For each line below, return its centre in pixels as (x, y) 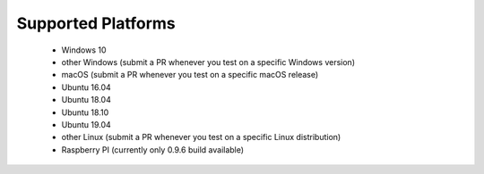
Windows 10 (84, 50)
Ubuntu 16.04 (86, 87)
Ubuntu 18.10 (85, 112)
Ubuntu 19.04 (86, 124)
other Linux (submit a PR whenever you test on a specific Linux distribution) (201, 137)
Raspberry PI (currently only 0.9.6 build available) (153, 149)
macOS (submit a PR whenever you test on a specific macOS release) (190, 75)
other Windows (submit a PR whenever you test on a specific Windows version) (208, 62)
